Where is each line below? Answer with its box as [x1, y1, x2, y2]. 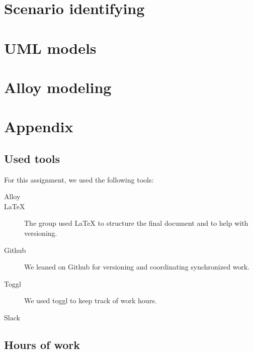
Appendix [4, 116, 73, 137]
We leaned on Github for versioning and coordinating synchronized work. [24, 261, 250, 272]
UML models [4, 37, 97, 58]
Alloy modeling [4, 76, 112, 97]
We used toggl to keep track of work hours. [24, 295, 157, 306]
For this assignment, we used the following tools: [4, 174, 154, 185]
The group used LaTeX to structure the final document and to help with [24, 218, 248, 228]
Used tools [4, 150, 60, 166]
